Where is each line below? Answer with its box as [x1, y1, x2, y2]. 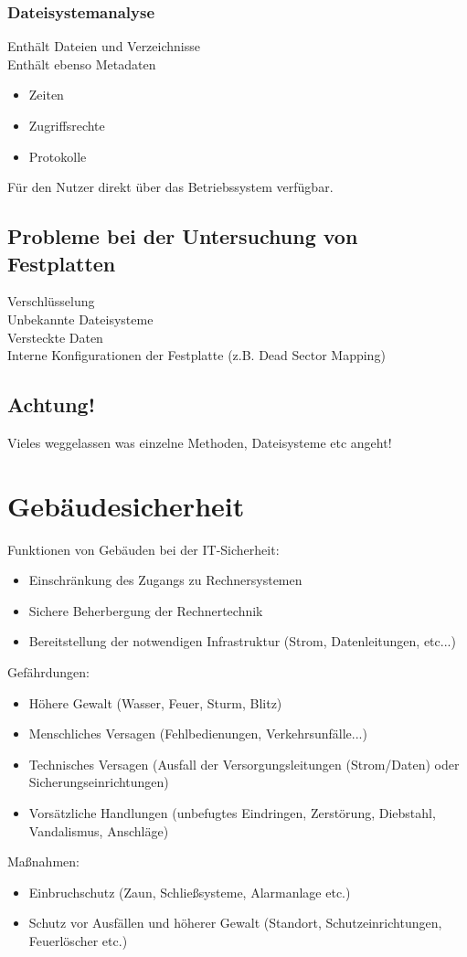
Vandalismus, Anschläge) [28, 821, 169, 840]
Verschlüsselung [7, 292, 95, 311]
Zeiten [28, 85, 64, 104]
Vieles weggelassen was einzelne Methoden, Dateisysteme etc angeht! [7, 432, 392, 452]
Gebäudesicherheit [7, 486, 245, 524]
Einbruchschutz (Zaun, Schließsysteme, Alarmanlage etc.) [28, 882, 351, 901]
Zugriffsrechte [28, 116, 105, 134]
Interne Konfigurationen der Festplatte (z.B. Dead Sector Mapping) [7, 346, 386, 365]
